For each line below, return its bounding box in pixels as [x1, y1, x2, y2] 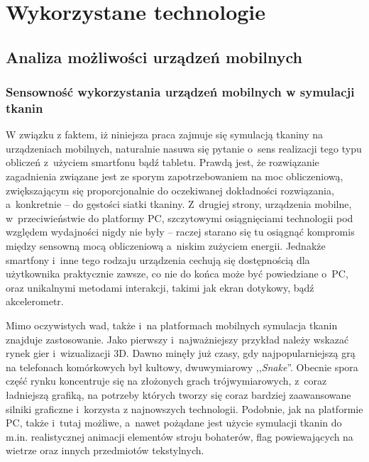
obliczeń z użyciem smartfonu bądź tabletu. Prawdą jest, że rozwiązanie [6, 155, 319, 170]
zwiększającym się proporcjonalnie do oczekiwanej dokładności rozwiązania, [6, 182, 334, 197]
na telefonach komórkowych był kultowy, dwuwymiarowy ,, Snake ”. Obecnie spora [6, 359, 358, 374]
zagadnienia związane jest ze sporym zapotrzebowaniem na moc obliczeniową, [6, 169, 343, 184]
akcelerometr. [6, 294, 64, 309]
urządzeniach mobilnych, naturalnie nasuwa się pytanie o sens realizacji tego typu [6, 141, 362, 155]
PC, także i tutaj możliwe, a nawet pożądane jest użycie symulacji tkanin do [6, 415, 342, 430]
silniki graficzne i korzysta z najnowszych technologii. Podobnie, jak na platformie [6, 401, 363, 416]
